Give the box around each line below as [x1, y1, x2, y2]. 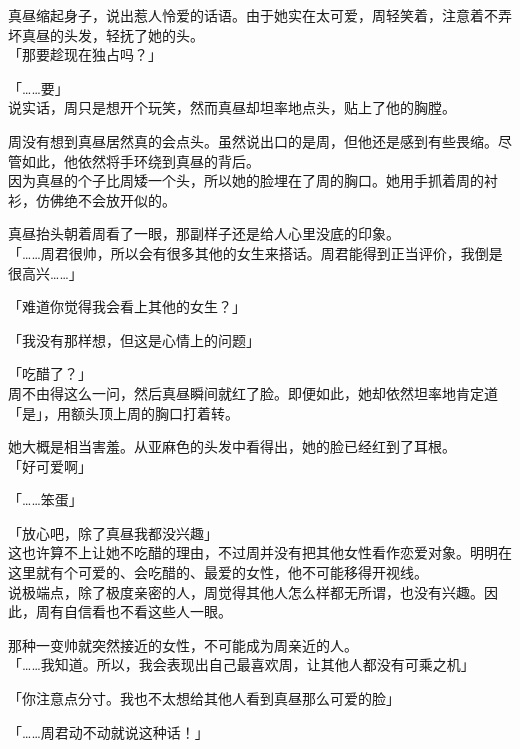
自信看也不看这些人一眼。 [63, 601, 232, 622]
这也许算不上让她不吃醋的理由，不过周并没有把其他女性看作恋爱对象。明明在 [8, 542, 512, 563]
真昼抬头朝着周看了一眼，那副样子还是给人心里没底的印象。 [8, 223, 400, 244]
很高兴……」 [8, 262, 83, 283]
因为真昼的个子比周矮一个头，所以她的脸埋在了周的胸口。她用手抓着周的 [8, 170, 484, 191]
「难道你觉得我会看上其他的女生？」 [8, 296, 246, 317]
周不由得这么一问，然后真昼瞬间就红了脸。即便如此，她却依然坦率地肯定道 [8, 382, 498, 403]
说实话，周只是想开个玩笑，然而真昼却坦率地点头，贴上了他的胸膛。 [8, 97, 456, 118]
